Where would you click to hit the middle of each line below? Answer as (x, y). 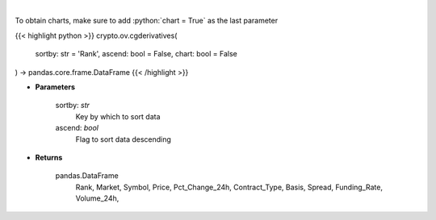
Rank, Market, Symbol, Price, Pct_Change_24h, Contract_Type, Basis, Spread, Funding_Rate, (229, 187)
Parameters (55, 87)
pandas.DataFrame (87, 176)
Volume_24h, (97, 198)
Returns (49, 157)
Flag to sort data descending (123, 139)
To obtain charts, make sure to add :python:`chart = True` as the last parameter (147, 21)
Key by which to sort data (118, 116)
